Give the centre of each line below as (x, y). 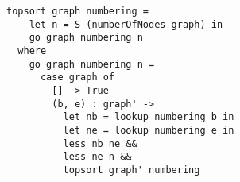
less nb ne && (100, 143)
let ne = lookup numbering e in (149, 130)
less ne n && (97, 157)
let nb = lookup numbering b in (149, 117)
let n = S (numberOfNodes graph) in (126, 24)
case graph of (77, 77)
